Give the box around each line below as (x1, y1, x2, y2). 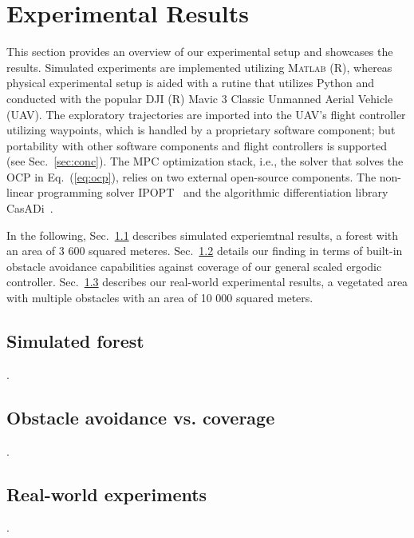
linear (6, 184, 34, 201)
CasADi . (6, 200, 53, 217)
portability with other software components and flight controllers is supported (6, 137, 388, 153)
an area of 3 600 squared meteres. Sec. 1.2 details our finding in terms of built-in (6, 242, 403, 259)
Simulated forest (6, 329, 144, 353)
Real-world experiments (6, 481, 207, 506)
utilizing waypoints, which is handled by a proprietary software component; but (6, 122, 396, 138)
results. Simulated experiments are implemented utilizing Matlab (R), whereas (6, 58, 392, 75)
